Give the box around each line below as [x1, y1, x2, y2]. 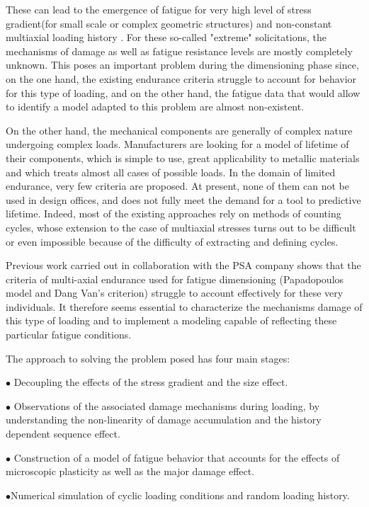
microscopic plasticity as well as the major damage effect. [6, 464, 255, 479]
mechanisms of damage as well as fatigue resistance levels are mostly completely [6, 43, 353, 58]
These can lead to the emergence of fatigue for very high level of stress [6, 2, 312, 16]
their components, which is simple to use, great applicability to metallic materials [6, 150, 360, 165]
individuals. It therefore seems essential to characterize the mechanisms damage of [6, 299, 363, 314]
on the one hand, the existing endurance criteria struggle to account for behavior [6, 71, 357, 86]
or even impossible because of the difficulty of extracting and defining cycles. [6, 234, 339, 249]
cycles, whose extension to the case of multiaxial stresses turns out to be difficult [6, 220, 356, 234]
